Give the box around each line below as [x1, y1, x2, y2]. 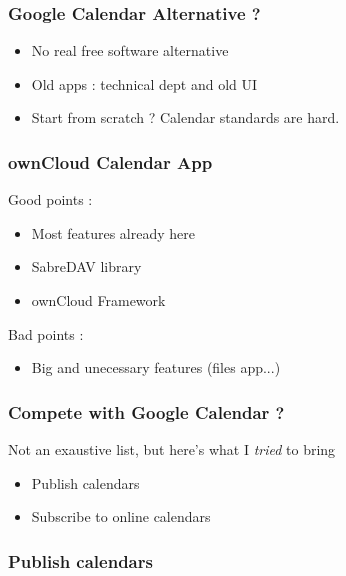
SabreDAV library [31, 256, 142, 277]
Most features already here [31, 222, 196, 243]
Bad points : [8, 323, 84, 344]
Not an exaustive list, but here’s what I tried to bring [8, 439, 336, 459]
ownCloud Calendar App [8, 149, 213, 174]
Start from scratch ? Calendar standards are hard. [31, 107, 340, 128]
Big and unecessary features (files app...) [31, 357, 281, 378]
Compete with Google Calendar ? [8, 399, 285, 424]
